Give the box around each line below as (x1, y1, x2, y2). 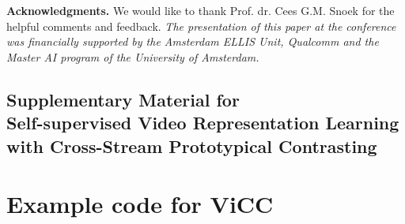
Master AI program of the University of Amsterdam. (6, 48, 259, 65)
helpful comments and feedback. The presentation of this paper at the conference (6, 17, 396, 34)
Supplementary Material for (6, 87, 240, 111)
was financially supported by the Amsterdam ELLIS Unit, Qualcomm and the (6, 33, 379, 50)
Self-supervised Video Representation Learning (6, 110, 399, 135)
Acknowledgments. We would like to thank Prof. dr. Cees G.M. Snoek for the (6, 2, 395, 18)
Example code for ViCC (6, 188, 274, 220)
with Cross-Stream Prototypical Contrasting (6, 133, 377, 158)
